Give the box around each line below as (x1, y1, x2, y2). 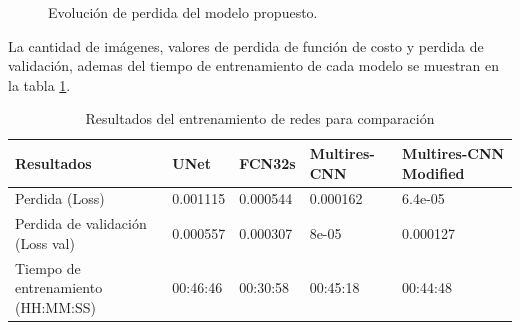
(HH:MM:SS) (15, 296, 96, 317)
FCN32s (239, 152, 296, 173)
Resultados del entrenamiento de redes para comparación (85, 108, 435, 129)
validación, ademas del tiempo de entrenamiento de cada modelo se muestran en (8, 55, 500, 76)
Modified (402, 162, 465, 183)
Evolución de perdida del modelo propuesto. (48, 2, 318, 22)
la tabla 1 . (8, 74, 71, 95)
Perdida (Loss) (15, 188, 105, 209)
